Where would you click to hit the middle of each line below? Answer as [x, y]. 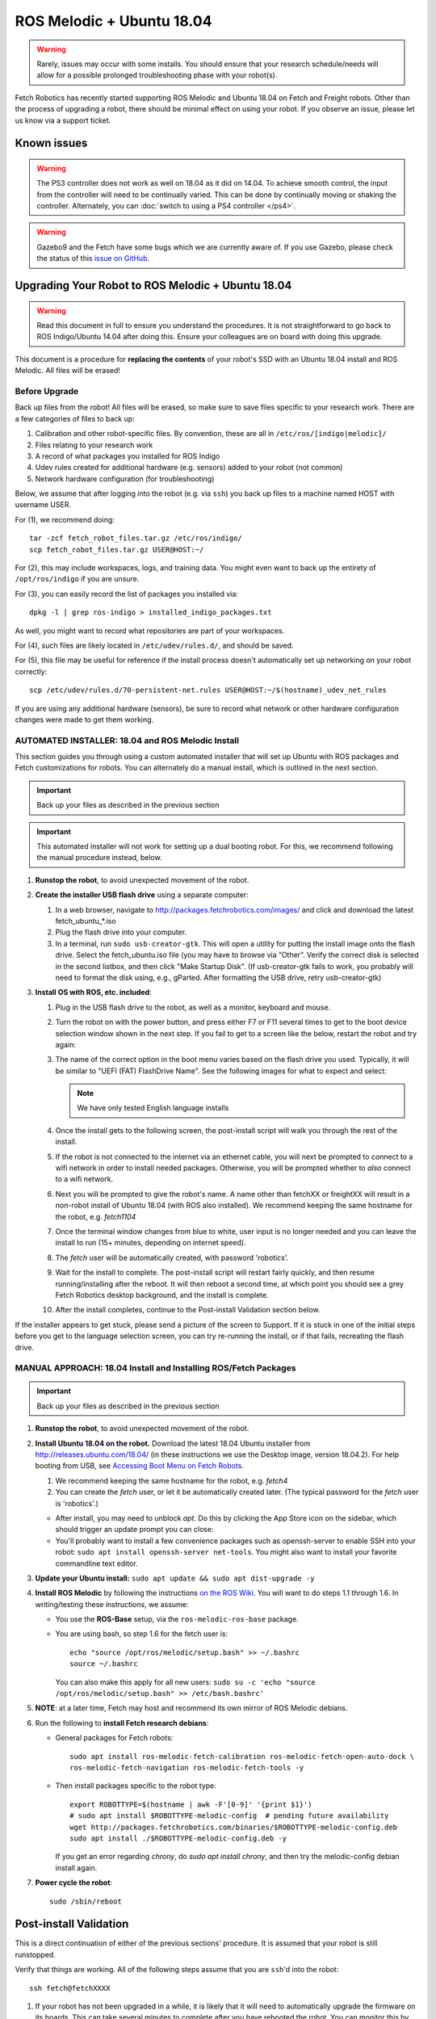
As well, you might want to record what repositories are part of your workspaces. [150, 631]
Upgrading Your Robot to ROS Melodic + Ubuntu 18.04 [153, 285]
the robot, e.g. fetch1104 [96, 1216]
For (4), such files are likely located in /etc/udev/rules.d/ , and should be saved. [154, 645]
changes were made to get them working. [84, 720]
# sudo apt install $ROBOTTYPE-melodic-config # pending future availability [229, 1816]
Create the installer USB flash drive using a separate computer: [142, 895]
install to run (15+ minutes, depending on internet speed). [151, 1243]
